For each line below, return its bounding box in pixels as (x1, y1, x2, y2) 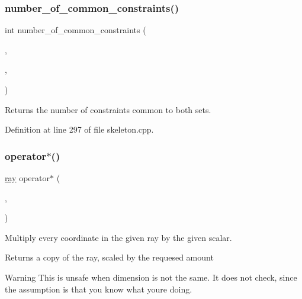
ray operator (5, 172, 50, 184)
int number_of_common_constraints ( (5, 24, 146, 36)
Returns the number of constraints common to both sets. (5, 103, 211, 115)
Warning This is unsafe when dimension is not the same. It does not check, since (5, 271, 297, 283)
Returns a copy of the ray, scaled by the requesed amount (5, 251, 214, 263)
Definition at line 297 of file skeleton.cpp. (5, 123, 154, 136)
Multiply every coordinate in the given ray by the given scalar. (5, 231, 232, 243)
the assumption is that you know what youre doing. (5, 282, 192, 295)
